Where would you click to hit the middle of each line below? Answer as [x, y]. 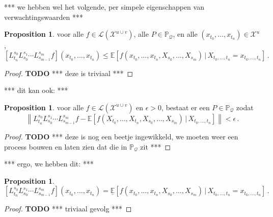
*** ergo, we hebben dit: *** [49, 164]
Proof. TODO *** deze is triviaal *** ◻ [69, 73]
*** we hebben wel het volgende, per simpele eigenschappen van [104, 7]
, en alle [185, 34]
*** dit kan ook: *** [36, 90]
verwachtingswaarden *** [44, 17]
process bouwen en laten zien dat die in [66, 146]
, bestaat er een [186, 107]
